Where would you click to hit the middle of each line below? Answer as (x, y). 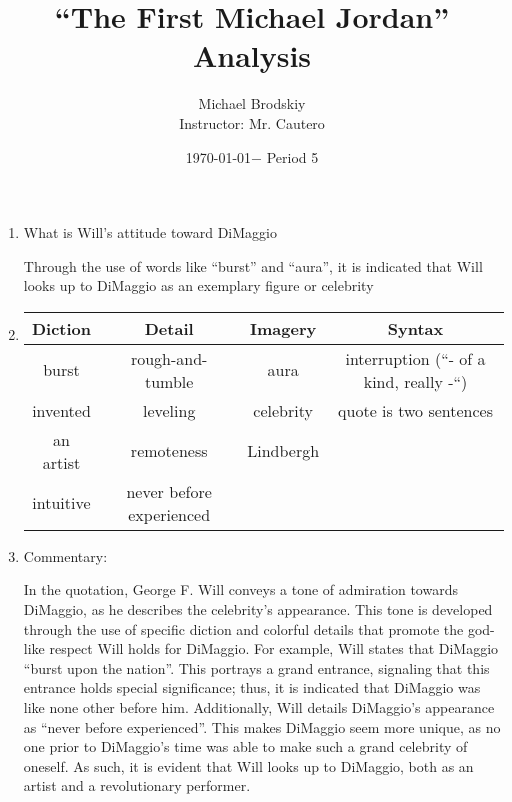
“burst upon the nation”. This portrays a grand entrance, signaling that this (256, 667)
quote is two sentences (415, 410)
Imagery (283, 328)
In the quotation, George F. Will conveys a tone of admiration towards (240, 589)
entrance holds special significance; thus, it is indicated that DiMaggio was (252, 687)
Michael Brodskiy (252, 103)
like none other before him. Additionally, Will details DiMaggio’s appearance (259, 707)
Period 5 (292, 156)
